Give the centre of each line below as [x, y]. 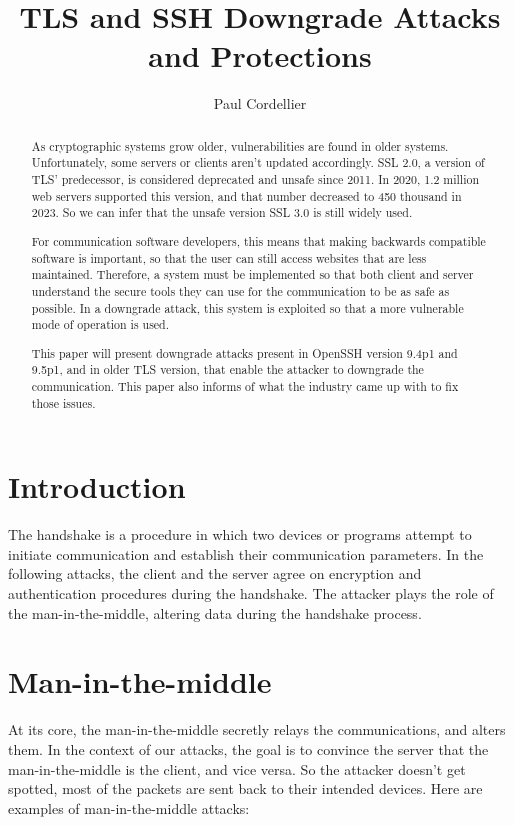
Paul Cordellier [260, 103]
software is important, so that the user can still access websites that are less [229, 257]
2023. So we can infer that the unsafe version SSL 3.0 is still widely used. [222, 212]
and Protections [260, 55]
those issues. [63, 402]
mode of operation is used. [100, 324]
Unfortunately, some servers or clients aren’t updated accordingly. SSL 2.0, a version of [258, 162]
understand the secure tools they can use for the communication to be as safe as [240, 290]
